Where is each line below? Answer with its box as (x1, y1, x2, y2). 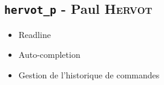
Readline (18, 28, 51, 40)
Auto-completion (18, 48, 80, 61)
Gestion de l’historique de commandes (18, 68, 160, 81)
